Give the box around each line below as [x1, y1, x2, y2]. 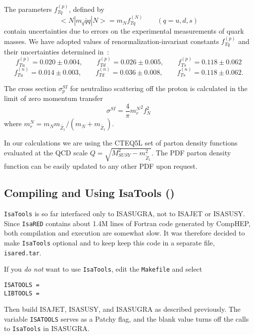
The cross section [4, 83, 56, 93]
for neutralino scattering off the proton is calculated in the [70, 83, 248, 93]
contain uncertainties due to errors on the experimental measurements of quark [4, 26, 244, 36]
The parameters [4, 3, 52, 14]
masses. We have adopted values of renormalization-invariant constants [4, 36, 219, 46]
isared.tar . [4, 247, 42, 257]
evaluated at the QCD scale [4, 147, 88, 157]
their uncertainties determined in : [4, 46, 109, 56]
